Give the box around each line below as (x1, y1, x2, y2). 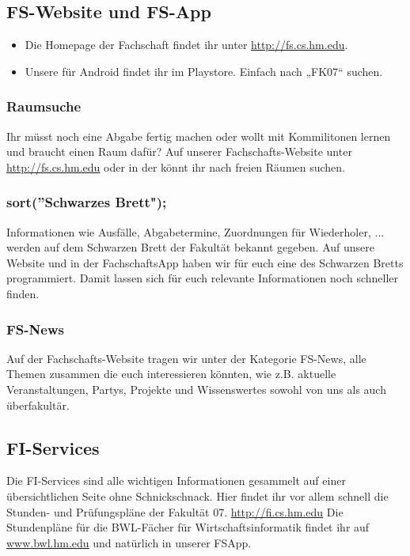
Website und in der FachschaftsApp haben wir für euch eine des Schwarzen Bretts (6, 254, 404, 270)
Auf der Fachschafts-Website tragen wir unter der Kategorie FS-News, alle (6, 350, 366, 366)
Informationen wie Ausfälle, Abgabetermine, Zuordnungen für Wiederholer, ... (6, 223, 385, 240)
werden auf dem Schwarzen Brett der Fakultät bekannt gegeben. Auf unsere (6, 239, 374, 255)
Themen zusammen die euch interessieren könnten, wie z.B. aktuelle (6, 365, 336, 382)
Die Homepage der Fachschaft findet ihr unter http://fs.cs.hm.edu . (25, 36, 348, 53)
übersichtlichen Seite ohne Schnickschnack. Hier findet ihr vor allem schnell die (6, 487, 389, 504)
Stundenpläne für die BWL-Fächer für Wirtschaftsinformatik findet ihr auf (6, 519, 370, 535)
